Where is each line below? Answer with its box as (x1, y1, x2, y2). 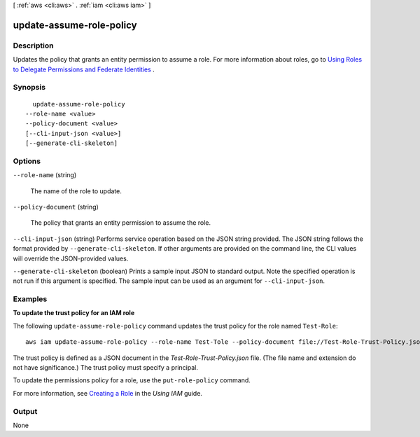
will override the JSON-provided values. (13, 254, 129, 263)
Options (13, 156, 41, 166)
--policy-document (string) (13, 202, 99, 211)
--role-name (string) (13, 171, 77, 179)
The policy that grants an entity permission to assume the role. (30, 218, 211, 227)
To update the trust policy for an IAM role (13, 309, 135, 317)
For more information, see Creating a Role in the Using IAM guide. (13, 389, 203, 397)
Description (13, 41, 54, 50)
